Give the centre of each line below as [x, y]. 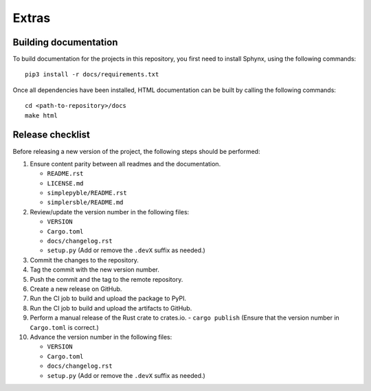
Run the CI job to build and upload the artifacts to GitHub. [111, 308]
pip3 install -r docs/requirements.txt [92, 75]
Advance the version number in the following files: [101, 337]
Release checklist [52, 135]
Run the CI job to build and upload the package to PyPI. [108, 298]
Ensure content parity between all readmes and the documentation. [125, 164]
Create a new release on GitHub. [76, 289]
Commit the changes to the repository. [84, 260]
